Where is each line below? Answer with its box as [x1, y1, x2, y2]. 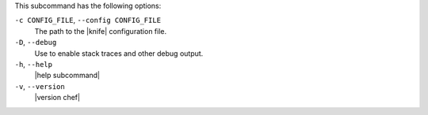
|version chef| [34, 93, 81, 102]
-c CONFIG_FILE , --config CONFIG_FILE [14, 16, 162, 25]
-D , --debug [14, 38, 57, 47]
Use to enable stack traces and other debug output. [34, 48, 204, 58]
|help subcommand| [34, 71, 101, 80]
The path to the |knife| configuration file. [34, 26, 167, 35]
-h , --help [14, 59, 53, 69]
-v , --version [14, 81, 65, 91]
